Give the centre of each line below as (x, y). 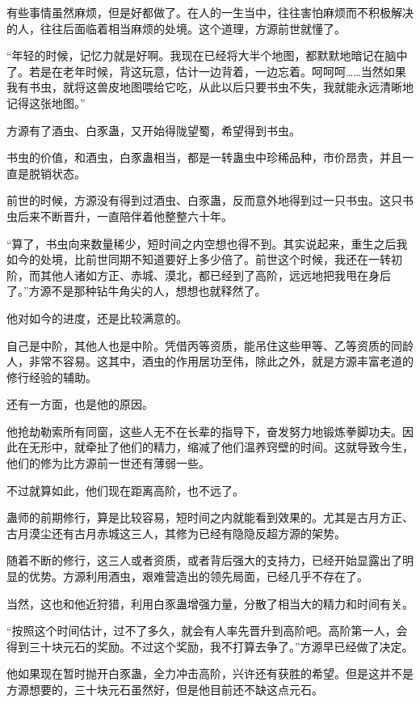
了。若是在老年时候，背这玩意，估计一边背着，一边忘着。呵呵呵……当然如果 (206, 71)
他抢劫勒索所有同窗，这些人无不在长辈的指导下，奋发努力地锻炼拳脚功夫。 (204, 431)
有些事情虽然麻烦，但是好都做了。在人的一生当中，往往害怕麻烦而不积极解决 (210, 12)
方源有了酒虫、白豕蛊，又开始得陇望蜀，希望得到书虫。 (153, 130)
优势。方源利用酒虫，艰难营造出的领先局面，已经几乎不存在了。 (198, 576)
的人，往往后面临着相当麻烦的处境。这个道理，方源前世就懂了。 (176, 28)
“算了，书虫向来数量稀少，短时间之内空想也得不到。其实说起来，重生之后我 (207, 243)
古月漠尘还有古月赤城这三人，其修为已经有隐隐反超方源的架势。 (176, 533)
